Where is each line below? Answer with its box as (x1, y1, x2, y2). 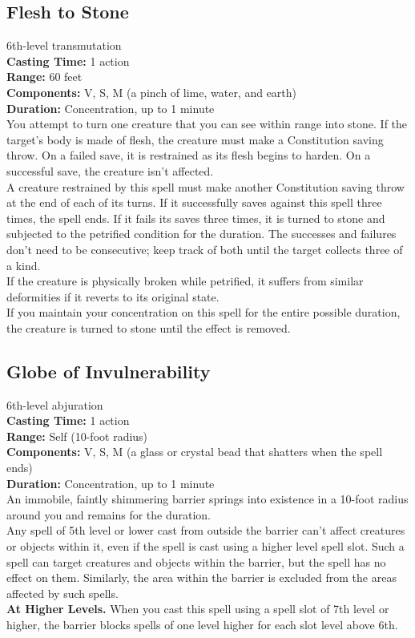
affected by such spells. (6, 584, 119, 601)
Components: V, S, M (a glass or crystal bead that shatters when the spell (6, 443, 383, 460)
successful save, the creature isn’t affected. (6, 162, 214, 179)
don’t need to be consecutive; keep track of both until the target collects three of (6, 240, 403, 257)
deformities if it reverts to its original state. (6, 288, 220, 305)
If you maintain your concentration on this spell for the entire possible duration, (6, 304, 401, 321)
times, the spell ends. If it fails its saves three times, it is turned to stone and (6, 209, 385, 226)
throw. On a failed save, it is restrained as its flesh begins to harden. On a (6, 147, 371, 164)
